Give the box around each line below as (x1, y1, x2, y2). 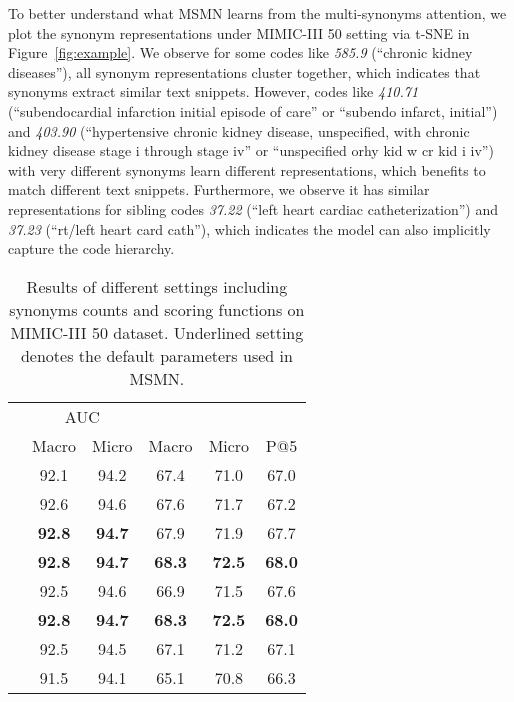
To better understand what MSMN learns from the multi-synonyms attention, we (8, 3, 507, 23)
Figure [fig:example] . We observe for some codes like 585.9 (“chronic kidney (8, 42, 473, 63)
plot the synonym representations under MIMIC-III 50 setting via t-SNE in (8, 22, 470, 43)
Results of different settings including (26, 274, 288, 298)
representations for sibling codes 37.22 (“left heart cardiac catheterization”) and (8, 198, 499, 219)
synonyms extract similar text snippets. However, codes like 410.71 (8, 81, 419, 102)
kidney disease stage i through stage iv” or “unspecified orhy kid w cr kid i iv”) (8, 140, 494, 161)
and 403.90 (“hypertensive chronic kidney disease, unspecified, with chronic (8, 120, 470, 141)
